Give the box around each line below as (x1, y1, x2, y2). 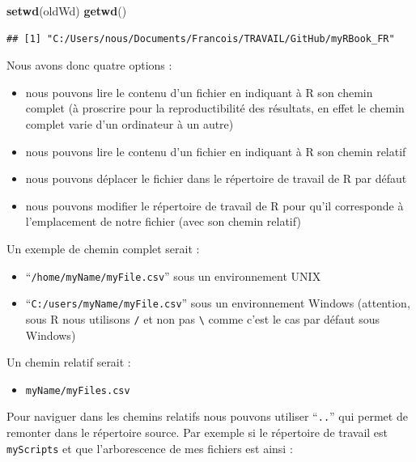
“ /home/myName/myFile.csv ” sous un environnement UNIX (25, 267, 321, 284)
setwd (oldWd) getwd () (6, 2, 127, 19)
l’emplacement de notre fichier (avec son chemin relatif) (25, 213, 301, 230)
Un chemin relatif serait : (6, 354, 131, 371)
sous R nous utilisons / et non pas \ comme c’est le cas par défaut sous (25, 310, 380, 327)
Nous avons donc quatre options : (6, 57, 172, 74)
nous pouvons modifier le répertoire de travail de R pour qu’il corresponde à (25, 197, 404, 214)
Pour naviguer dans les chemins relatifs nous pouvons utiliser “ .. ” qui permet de (6, 408, 408, 425)
